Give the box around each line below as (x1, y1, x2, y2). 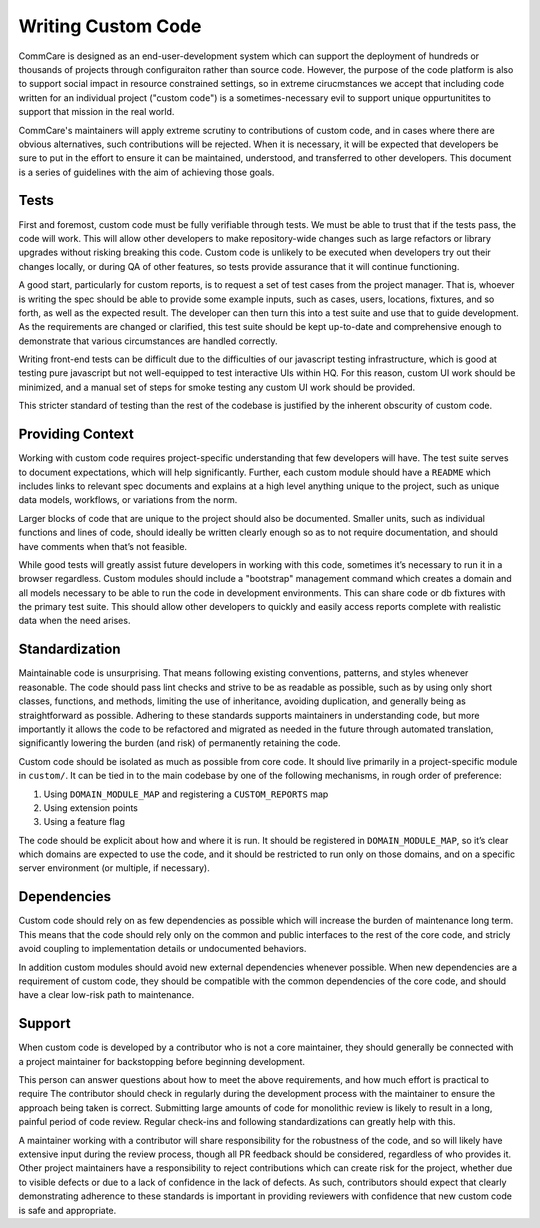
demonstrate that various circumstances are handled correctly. (18, 335, 279, 347)
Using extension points (43, 801, 139, 814)
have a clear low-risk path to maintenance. (18, 989, 195, 1001)
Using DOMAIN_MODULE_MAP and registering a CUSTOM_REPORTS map (43, 788, 329, 800)
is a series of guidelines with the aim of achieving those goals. (18, 166, 275, 178)
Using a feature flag (43, 816, 125, 828)
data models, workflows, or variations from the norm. (18, 494, 238, 506)
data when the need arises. (18, 615, 131, 627)
